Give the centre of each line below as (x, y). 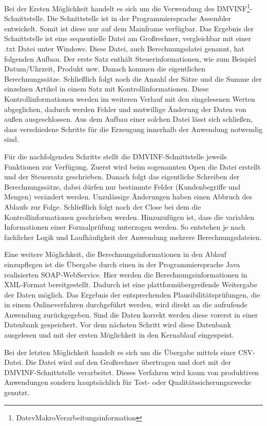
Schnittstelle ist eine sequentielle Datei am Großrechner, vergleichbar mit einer (128, 38)
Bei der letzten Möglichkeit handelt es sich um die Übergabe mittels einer (120, 352)
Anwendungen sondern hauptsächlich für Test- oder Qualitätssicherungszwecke (128, 382)
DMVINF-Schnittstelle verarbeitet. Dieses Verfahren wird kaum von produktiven (132, 372)
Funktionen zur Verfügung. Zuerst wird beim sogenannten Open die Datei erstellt (132, 166)
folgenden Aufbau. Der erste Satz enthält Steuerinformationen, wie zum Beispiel (130, 58)
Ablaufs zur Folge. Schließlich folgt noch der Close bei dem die (103, 206)
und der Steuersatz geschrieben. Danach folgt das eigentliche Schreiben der (122, 177)
